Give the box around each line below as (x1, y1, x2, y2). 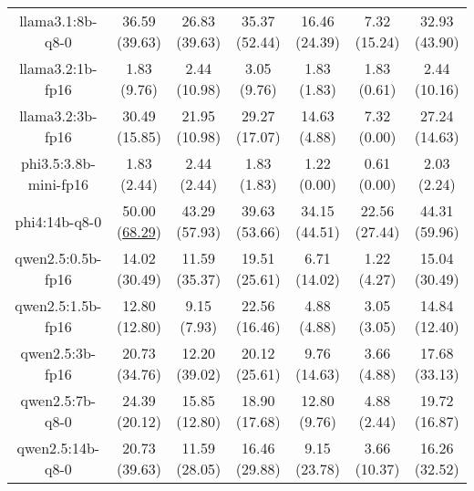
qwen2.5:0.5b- (15, 247, 102, 268)
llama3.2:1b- (19, 57, 98, 78)
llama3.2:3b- (19, 105, 98, 126)
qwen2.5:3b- (20, 342, 97, 363)
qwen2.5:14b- (16, 437, 100, 458)
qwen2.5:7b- (20, 390, 97, 411)
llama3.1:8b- (19, 10, 98, 31)
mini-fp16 (27, 173, 88, 194)
